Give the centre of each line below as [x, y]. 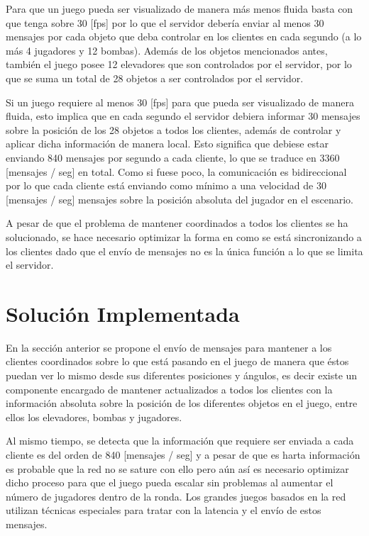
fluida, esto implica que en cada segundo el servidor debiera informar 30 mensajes [183, 116]
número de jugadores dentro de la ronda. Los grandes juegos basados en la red [176, 496]
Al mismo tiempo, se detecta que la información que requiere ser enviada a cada [180, 441]
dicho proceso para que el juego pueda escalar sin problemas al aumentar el [170, 482]
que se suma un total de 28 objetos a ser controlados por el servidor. [155, 78]
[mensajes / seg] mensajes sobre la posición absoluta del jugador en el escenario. [180, 199]
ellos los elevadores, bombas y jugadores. [94, 417]
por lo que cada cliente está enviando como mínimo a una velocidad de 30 [166, 185]
